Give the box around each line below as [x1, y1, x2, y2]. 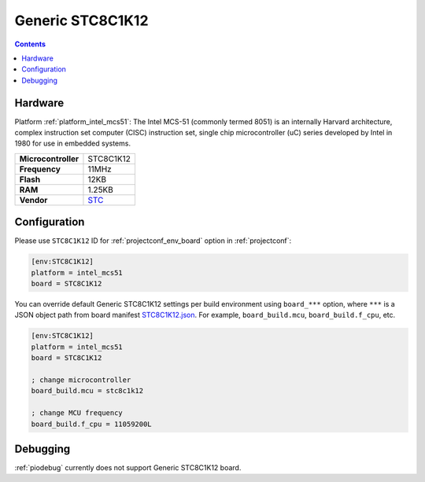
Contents [14, 39, 46, 49]
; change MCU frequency [31, 409, 124, 418]
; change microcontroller [31, 376, 131, 384]
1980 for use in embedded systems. [14, 138, 131, 149]
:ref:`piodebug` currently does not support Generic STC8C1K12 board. [14, 463, 242, 473]
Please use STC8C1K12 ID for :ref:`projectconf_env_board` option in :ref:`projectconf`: [14, 236, 292, 245]
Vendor [19, 194, 48, 205]
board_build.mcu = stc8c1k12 [31, 386, 144, 396]
